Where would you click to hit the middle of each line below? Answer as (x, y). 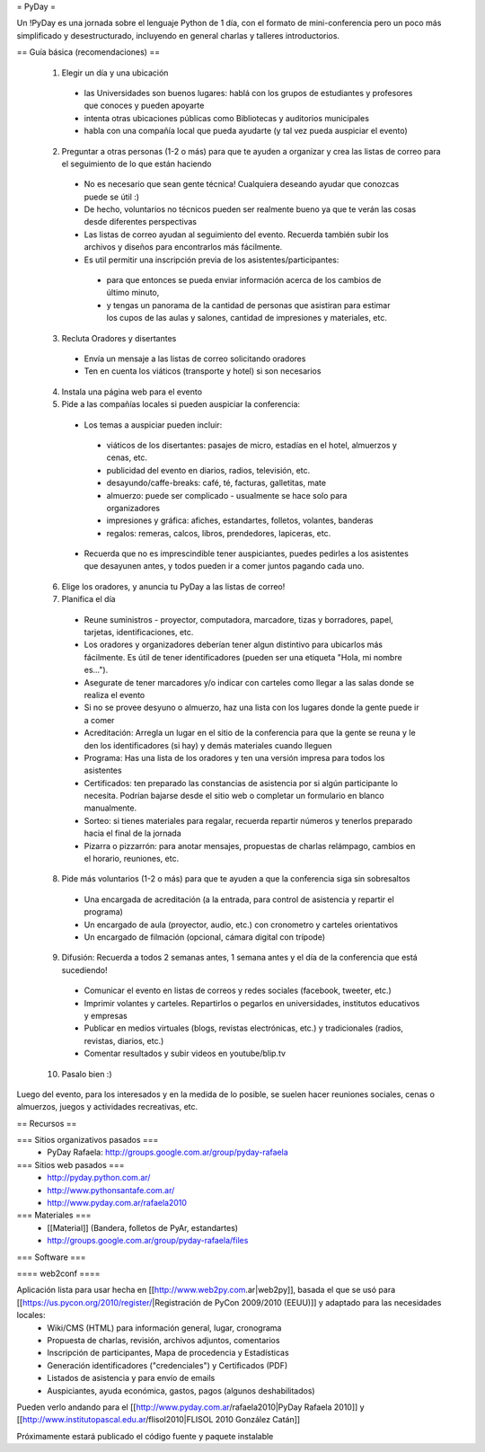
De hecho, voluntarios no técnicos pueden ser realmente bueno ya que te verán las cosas (250, 209)
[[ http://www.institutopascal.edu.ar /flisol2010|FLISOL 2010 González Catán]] (159, 1420)
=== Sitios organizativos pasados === (88, 1140)
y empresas (106, 1015)
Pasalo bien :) (87, 1074)
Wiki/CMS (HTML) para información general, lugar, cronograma (164, 1328)
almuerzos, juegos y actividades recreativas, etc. (107, 1107)
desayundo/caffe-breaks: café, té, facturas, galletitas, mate (216, 483)
